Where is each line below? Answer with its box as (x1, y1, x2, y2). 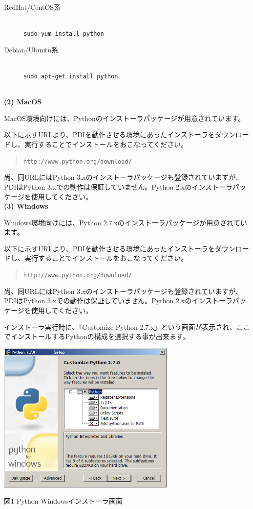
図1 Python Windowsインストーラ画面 (4, 496, 123, 506)
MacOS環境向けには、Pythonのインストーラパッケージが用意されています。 (4, 113, 245, 123)
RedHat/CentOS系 (4, 2, 61, 12)
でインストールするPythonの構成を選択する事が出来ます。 (4, 331, 190, 341)
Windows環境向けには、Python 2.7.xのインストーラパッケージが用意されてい (4, 217, 247, 227)
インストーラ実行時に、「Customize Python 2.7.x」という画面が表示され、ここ (4, 321, 250, 332)
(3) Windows (4, 201, 48, 211)
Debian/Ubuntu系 (4, 44, 59, 54)
